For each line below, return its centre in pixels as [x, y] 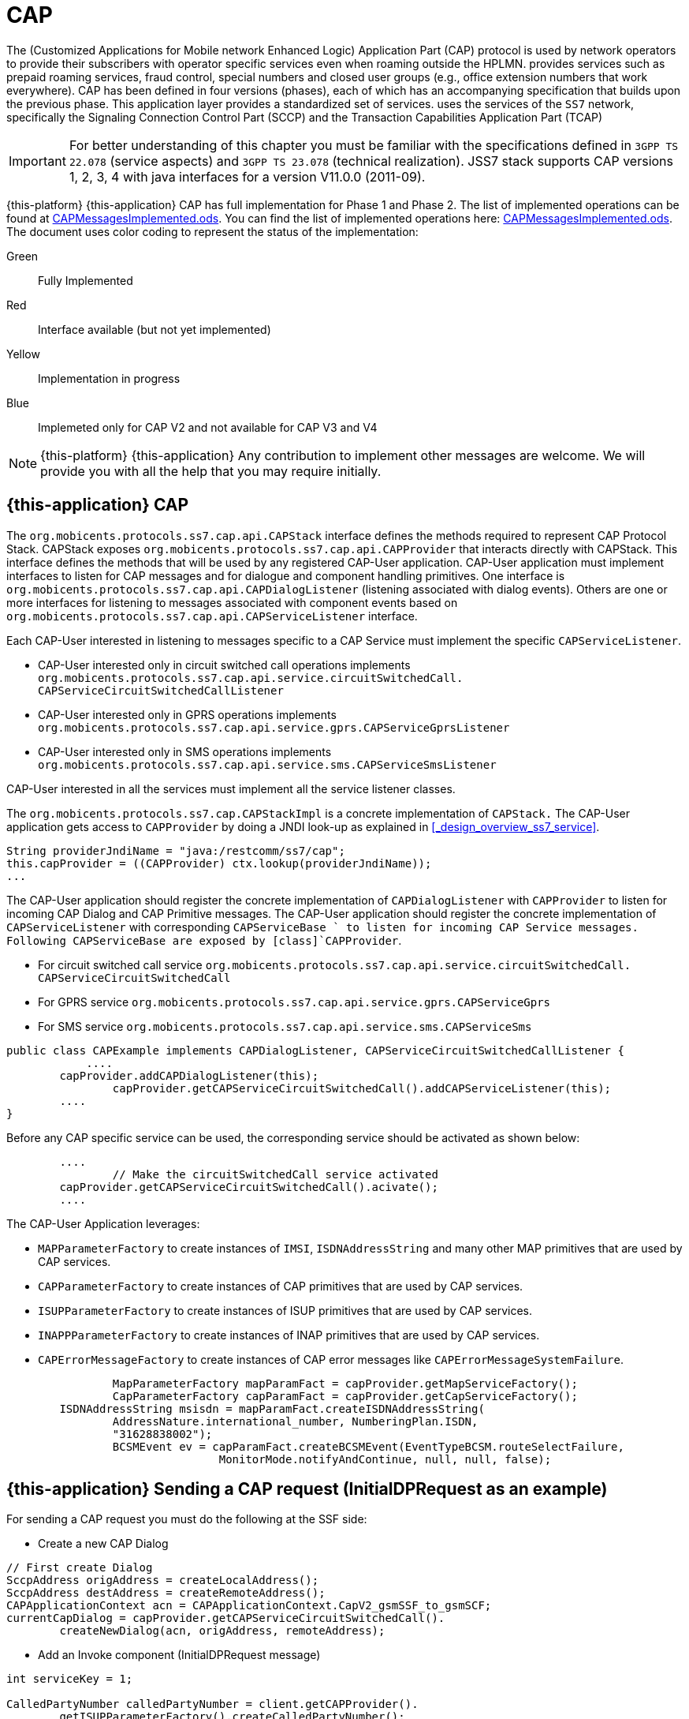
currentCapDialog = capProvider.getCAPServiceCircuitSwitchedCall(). [226, 1618]
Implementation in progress [109, 378]
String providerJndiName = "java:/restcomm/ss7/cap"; [176, 850]
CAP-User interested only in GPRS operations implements [187, 714]
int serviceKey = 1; [70, 1679]
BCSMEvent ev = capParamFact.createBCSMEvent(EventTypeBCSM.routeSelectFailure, [368, 1446]
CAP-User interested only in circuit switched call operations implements [224, 665]
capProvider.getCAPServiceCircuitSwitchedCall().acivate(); [249, 1187]
